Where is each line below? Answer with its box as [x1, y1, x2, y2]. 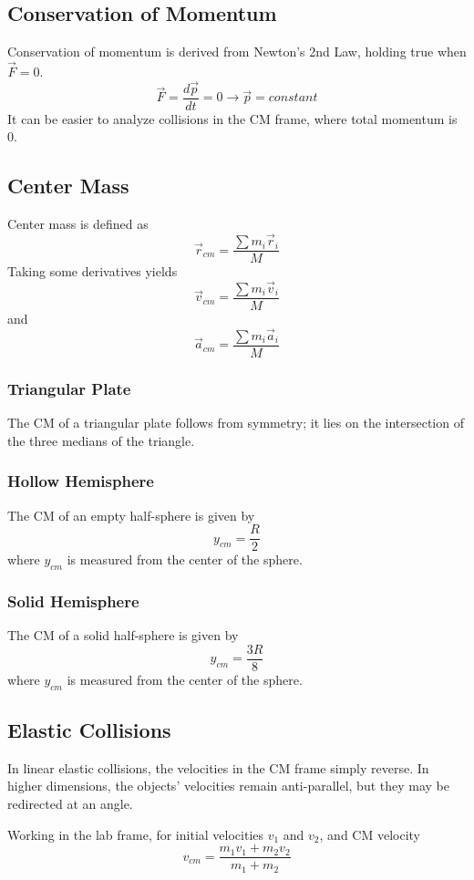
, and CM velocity [319, 824, 420, 844]
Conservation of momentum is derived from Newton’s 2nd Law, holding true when [7, 42, 467, 61]
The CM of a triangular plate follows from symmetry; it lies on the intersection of [7, 413, 464, 432]
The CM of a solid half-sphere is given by [7, 626, 239, 645]
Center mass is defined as [7, 214, 149, 233]
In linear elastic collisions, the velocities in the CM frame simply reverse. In [7, 758, 429, 777]
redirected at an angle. [7, 794, 133, 813]
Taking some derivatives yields [7, 262, 178, 281]
